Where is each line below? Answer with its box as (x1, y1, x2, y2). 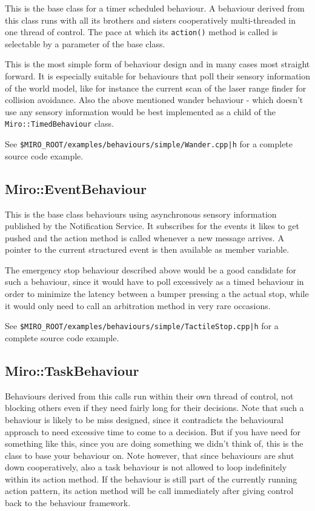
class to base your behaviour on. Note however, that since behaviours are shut (5, 449, 294, 461)
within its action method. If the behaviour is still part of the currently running (5, 472, 297, 485)
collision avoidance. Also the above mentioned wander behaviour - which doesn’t (5, 93, 303, 106)
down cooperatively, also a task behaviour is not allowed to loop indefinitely (5, 461, 287, 473)
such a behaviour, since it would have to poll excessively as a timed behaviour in (5, 275, 304, 288)
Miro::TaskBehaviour (5, 361, 139, 379)
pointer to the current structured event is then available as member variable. (5, 243, 290, 256)
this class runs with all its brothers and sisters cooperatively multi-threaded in (5, 13, 296, 26)
